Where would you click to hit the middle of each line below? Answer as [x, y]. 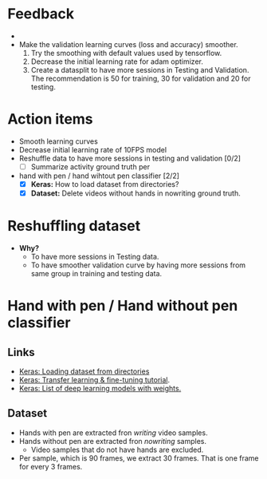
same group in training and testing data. [96, 273]
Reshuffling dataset [74, 226]
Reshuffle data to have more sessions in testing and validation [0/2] [130, 158]
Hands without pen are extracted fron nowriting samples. [113, 441]
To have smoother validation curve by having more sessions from [138, 265]
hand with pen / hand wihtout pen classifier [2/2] [99, 176]
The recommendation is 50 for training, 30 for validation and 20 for [141, 78]
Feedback [41, 14]
